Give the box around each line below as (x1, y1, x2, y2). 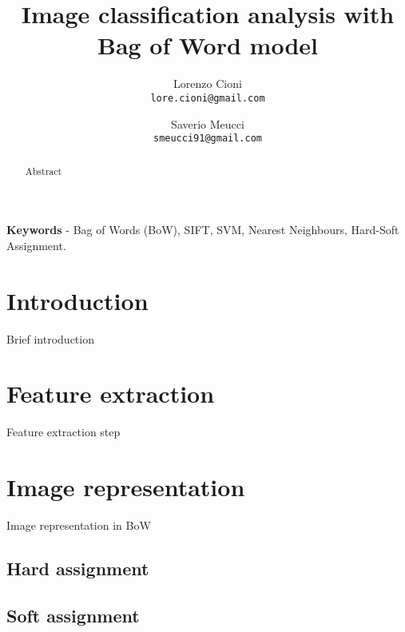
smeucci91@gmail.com (153, 133, 263, 145)
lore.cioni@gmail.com (150, 92, 265, 104)
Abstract (25, 164, 62, 177)
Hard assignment (6, 556, 149, 580)
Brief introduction (6, 330, 94, 347)
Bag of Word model (97, 29, 319, 62)
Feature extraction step (6, 423, 121, 440)
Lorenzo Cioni (173, 75, 242, 92)
